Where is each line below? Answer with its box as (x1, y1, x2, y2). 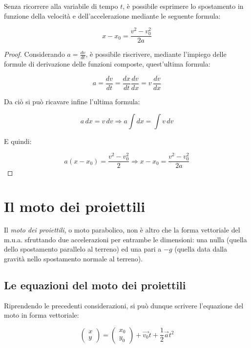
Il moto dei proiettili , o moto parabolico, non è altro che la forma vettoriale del (4, 225, 240, 235)
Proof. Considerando (4, 49, 65, 59)
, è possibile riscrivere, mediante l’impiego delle (85, 49, 227, 59)
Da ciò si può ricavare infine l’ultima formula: (4, 96, 140, 106)
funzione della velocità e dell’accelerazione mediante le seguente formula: (4, 10, 221, 21)
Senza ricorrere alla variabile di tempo (4, 1, 118, 11)
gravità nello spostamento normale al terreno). (4, 253, 143, 263)
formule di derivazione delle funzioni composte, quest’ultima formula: (4, 59, 210, 69)
